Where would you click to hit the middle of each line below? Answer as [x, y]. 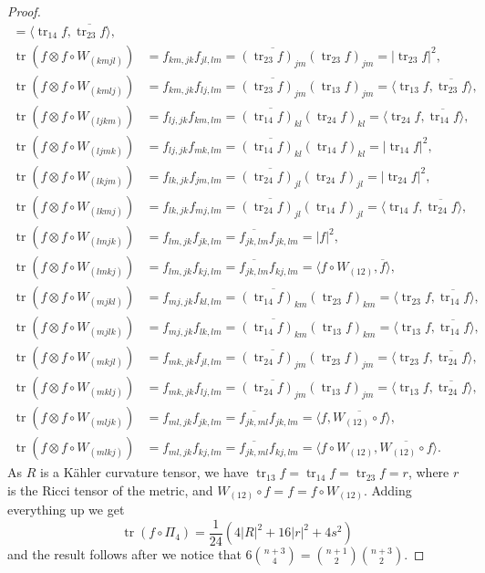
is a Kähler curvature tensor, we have [144, 472]
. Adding [387, 490]
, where [428, 472]
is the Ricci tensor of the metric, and [110, 490]
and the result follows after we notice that [124, 554]
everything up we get [66, 510]
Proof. [24, 11]
